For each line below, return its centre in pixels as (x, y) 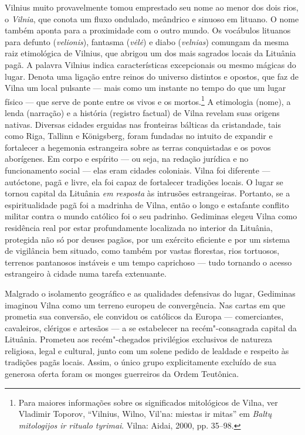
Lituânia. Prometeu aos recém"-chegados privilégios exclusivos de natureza (139, 339)
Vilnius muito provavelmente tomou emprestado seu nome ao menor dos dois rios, (152, 7)
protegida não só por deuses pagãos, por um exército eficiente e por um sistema (148, 239)
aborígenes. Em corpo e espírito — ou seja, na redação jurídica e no (127, 159)
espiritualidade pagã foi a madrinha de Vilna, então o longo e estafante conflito (147, 204)
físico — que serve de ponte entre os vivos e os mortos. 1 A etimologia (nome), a (148, 100)
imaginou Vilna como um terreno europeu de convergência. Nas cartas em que (145, 305)
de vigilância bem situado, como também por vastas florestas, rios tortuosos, (142, 251)
